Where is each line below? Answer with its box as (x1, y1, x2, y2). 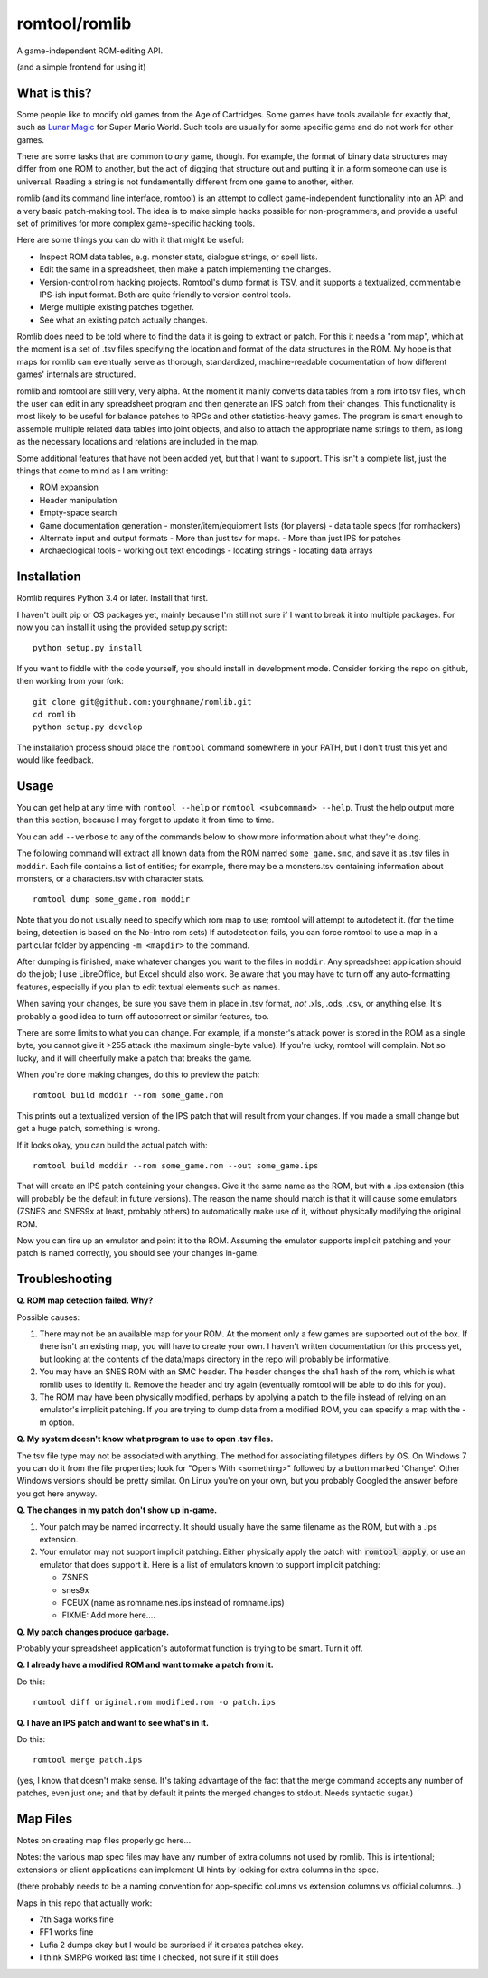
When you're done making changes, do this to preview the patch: (16, 1069, 260, 1080)
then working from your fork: (16, 676, 124, 687)
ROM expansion (39, 482, 99, 492)
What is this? (16, 85, 92, 100)
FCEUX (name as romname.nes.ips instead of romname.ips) (61, 1597, 285, 1608)
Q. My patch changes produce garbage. (16, 1626, 170, 1637)
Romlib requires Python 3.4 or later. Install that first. (16, 593, 209, 604)
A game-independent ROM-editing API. (16, 45, 163, 56)
